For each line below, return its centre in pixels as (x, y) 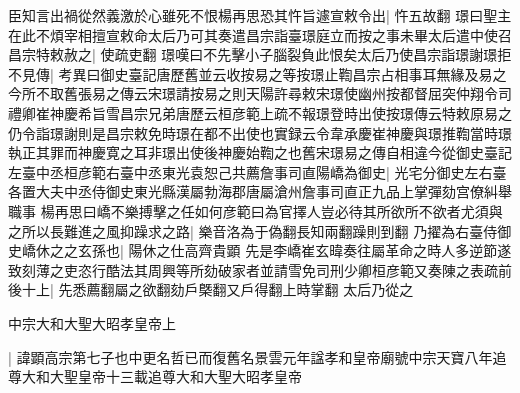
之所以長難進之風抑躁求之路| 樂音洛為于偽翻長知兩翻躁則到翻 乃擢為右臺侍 (253, 230)
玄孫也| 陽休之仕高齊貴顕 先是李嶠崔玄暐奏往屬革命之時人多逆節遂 (294, 250)
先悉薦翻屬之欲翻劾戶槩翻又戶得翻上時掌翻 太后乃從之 (236, 289)
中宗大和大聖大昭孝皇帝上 (92, 322)
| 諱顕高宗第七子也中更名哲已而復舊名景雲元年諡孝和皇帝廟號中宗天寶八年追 (257, 356)
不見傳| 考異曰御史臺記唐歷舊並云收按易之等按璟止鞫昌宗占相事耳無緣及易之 (257, 73)
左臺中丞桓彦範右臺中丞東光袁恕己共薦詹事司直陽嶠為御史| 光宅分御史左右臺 (257, 171)
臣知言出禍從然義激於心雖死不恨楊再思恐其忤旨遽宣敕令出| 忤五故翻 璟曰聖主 (260, 15)
